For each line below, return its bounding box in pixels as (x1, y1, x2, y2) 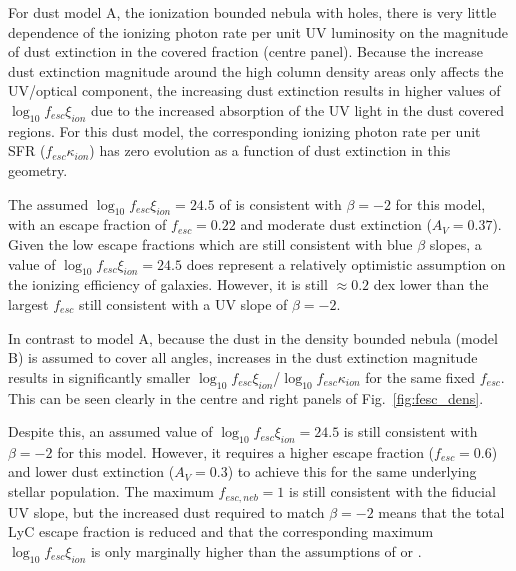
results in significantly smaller (8, 366, 191, 387)
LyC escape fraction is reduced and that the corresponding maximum (8, 521, 434, 542)
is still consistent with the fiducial (289, 481, 496, 502)
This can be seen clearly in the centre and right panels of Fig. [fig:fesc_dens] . (8, 387, 484, 408)
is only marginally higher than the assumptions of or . (90, 540, 422, 561)
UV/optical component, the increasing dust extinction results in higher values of (8, 80, 501, 101)
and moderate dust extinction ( (240, 214, 432, 235)
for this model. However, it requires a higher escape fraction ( (57, 441, 435, 462)
